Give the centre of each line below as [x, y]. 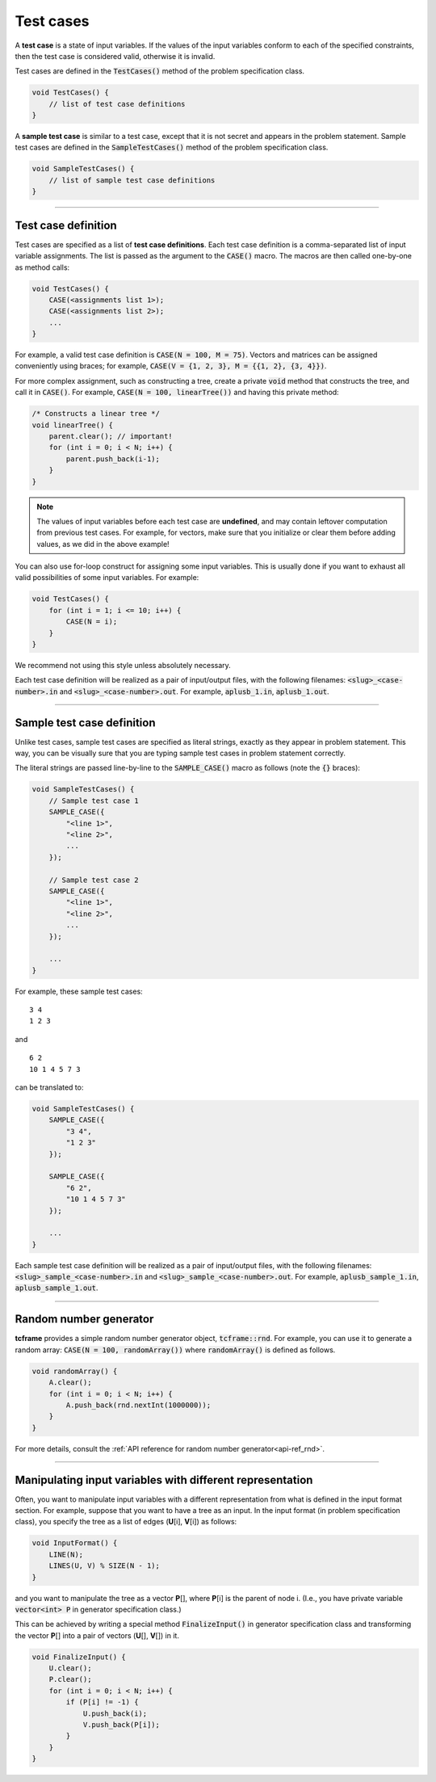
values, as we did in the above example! [103, 544]
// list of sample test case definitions [132, 180]
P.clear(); [70, 1679]
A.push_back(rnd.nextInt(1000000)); [138, 1405]
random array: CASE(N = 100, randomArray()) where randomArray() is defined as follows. [175, 1350]
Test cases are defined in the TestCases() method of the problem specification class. [160, 71]
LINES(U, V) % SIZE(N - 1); [105, 1566]
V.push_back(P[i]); [122, 1725]
